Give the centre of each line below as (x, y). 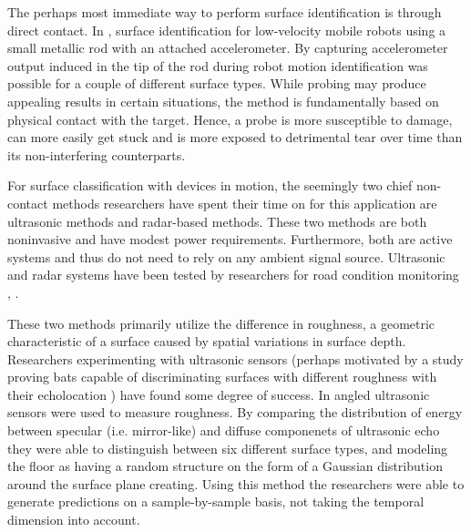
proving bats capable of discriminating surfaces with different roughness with (222, 377)
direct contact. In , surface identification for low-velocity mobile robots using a (227, 30)
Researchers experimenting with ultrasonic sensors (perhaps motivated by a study (235, 358)
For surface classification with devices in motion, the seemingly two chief (210, 185)
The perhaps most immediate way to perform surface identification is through (225, 12)
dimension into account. (74, 520)
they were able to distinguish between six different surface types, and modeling (228, 448)
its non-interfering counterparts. (97, 154)
